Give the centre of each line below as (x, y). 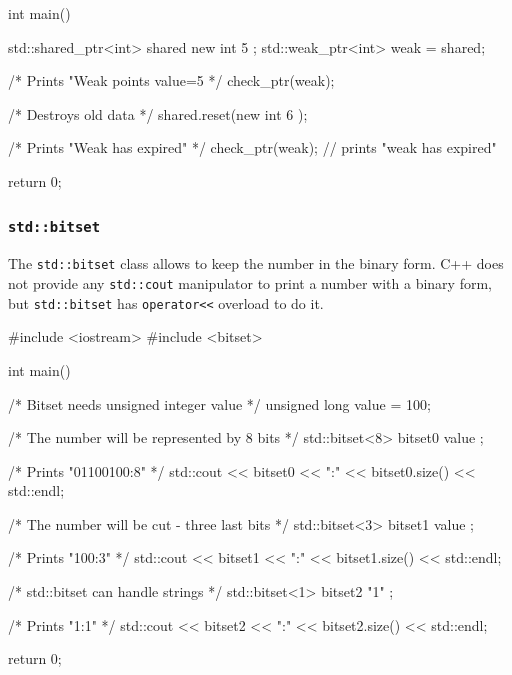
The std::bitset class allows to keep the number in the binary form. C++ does (256, 263)
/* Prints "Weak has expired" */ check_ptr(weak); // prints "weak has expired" (252, 147)
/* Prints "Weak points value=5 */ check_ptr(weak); (171, 80)
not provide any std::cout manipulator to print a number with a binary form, (250, 283)
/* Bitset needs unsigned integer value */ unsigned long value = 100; (219, 403)
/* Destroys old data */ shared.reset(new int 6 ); (158, 113)
